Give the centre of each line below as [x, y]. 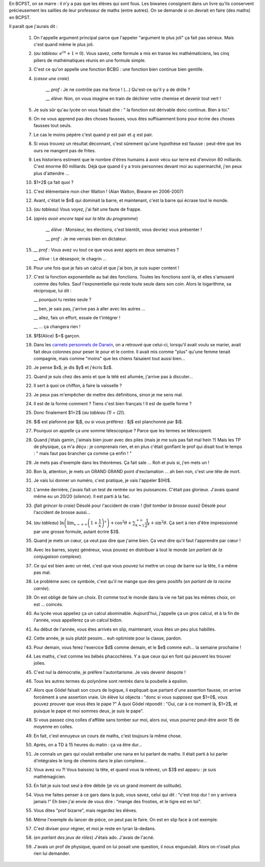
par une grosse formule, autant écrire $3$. [77, 532]
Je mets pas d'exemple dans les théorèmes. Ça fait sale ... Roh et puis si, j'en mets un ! [121, 462]
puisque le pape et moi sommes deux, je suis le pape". [89, 711]
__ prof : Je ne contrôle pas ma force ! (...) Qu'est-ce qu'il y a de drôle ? [118, 89]
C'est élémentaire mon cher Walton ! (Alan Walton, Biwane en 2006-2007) [109, 191]
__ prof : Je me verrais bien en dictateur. [86, 239]
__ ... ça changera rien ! [57, 327]
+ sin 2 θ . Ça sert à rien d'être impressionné [194, 522]
